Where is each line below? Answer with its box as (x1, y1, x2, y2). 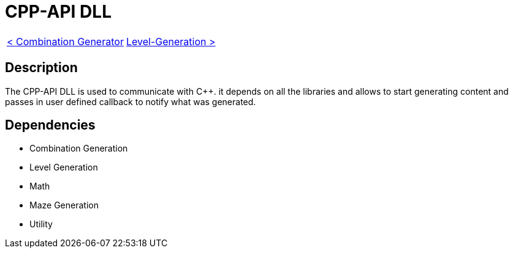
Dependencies (5, 117, 96, 133)
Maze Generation (29, 200, 99, 211)
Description (5, 60, 78, 76)
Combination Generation (29, 143, 128, 154)
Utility (29, 219, 53, 230)
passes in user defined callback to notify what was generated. (5, 96, 256, 107)
